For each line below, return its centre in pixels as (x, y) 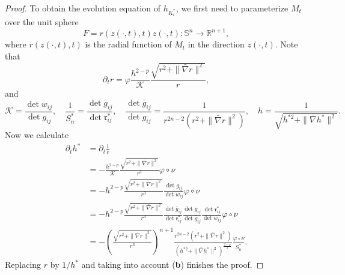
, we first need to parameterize (232, 8)
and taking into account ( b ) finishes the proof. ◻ (172, 264)
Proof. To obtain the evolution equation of (83, 8)
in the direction (216, 44)
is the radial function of (128, 44)
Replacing (23, 264)
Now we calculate (37, 135)
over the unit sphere (42, 22)
